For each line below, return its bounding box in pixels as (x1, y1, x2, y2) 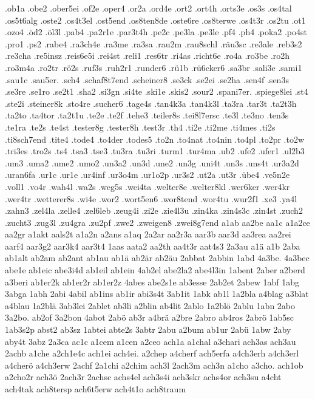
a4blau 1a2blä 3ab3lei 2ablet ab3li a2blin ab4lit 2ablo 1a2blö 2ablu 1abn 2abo (5, 299, 296, 312)
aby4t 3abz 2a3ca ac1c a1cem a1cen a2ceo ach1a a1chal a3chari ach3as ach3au (5, 335, 296, 347)
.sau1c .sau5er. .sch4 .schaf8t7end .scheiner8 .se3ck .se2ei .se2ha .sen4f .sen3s (5, 73, 289, 86)
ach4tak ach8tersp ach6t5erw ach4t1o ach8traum (5, 383, 186, 395)
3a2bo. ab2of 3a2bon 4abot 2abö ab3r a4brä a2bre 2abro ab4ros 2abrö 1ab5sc (5, 311, 294, 324)
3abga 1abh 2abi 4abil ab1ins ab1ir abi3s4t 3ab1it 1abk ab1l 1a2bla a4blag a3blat (5, 287, 309, 300)
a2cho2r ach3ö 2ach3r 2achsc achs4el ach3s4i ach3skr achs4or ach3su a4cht (5, 370, 282, 383)
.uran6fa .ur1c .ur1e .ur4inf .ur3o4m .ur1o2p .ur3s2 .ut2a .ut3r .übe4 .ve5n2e (5, 168, 290, 181)
